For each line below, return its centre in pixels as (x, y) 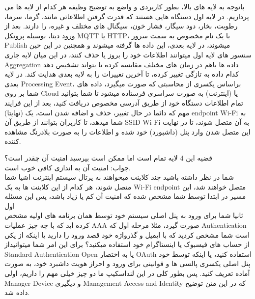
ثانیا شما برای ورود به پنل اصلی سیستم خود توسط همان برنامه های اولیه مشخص (124, 215)
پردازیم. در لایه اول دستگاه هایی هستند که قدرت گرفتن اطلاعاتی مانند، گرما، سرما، (127, 16)
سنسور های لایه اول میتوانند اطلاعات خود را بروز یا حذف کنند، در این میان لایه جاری (128, 54)
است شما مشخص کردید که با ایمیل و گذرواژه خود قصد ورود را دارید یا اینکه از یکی (127, 234)
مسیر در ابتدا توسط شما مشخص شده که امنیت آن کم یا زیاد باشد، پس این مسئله (125, 196)
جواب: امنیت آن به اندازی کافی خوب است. (68, 167)
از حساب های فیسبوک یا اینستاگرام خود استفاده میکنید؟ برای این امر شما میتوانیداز (127, 244)
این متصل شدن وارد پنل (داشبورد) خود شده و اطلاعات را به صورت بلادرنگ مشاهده (127, 131)
